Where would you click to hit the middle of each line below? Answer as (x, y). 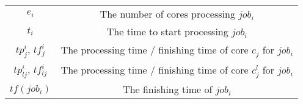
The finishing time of (168, 89)
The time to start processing (167, 31)
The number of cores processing (167, 14)
